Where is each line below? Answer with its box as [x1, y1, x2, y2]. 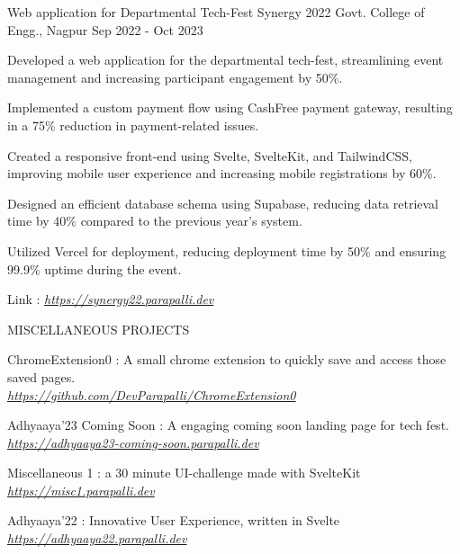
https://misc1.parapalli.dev [7, 480, 155, 499]
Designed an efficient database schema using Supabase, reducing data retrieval [7, 193, 439, 212]
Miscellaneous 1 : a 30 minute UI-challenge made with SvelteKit [7, 463, 361, 482]
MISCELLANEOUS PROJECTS [7, 319, 190, 338]
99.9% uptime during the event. [7, 259, 182, 278]
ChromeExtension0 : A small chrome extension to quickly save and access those [7, 350, 446, 369]
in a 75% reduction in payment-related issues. [7, 115, 259, 134]
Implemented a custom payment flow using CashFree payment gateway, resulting [7, 98, 453, 117]
